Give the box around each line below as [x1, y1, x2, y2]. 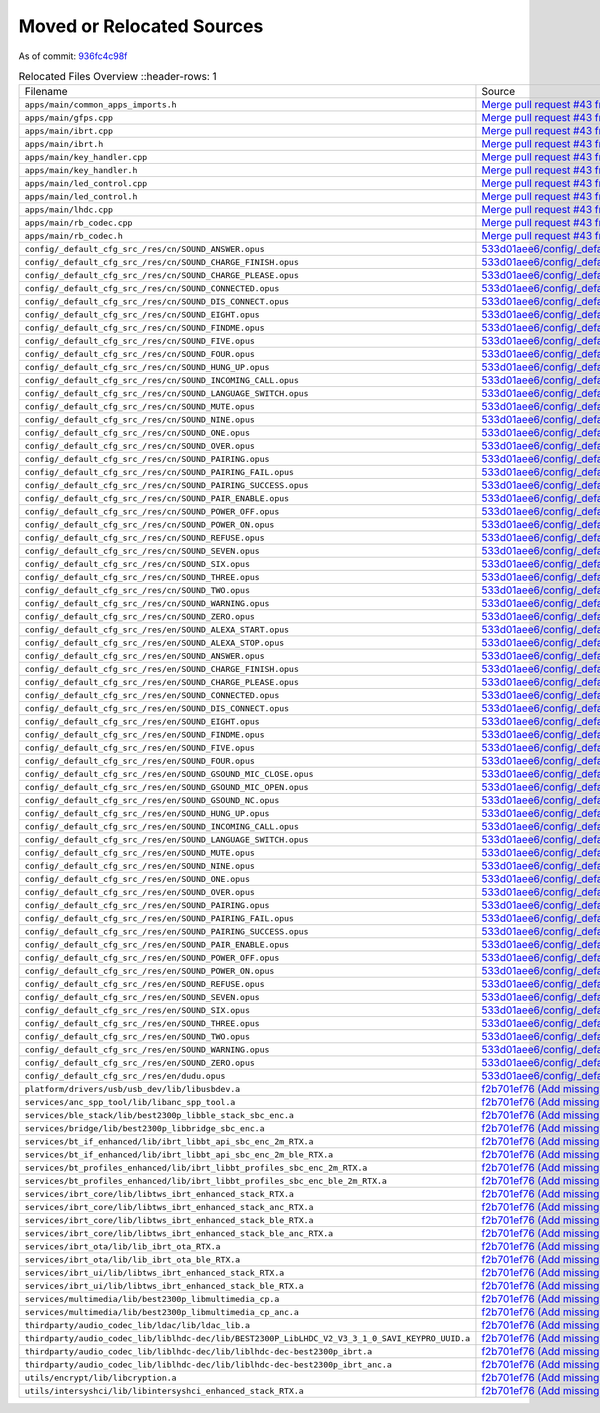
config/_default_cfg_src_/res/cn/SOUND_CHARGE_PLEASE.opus [24, 270, 300, 280]
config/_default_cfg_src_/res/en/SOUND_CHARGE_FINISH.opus [24, 663, 300, 674]
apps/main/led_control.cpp [24, 178, 148, 189]
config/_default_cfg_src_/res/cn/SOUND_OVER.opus [24, 440, 255, 451]
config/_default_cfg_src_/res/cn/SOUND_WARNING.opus [24, 598, 270, 609]
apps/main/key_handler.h [24, 165, 138, 175]
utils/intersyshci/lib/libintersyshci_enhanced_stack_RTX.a [24, 1385, 304, 1396]
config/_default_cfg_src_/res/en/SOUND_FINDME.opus [24, 729, 265, 740]
